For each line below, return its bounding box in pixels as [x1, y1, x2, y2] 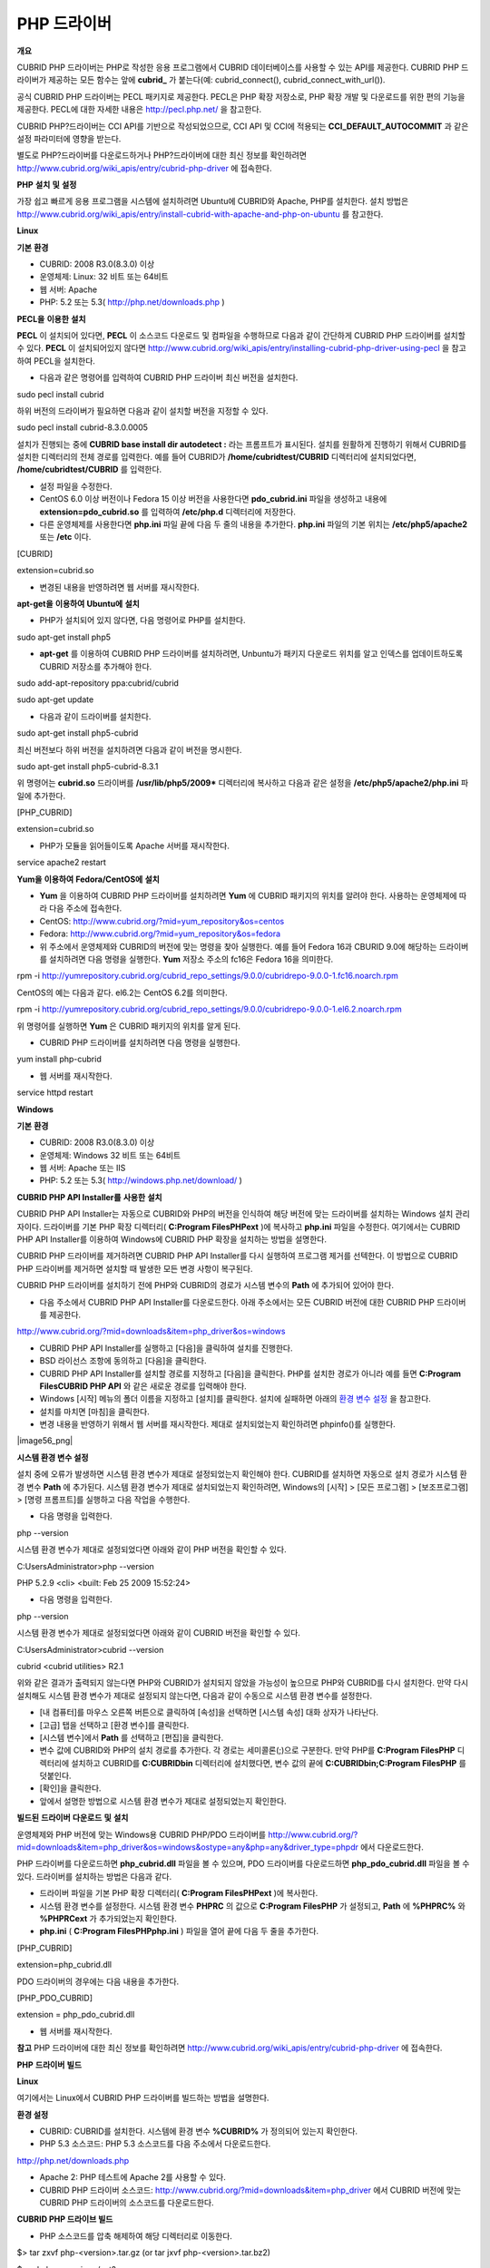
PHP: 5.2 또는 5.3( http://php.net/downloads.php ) [39, 297, 226, 308]
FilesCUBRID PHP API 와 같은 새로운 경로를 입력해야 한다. [39, 1380, 247, 1392]
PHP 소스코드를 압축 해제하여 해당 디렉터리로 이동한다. [39, 2230, 233, 2241]
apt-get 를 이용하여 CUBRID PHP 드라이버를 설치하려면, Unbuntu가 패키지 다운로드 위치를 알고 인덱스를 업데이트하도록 [39, 649, 463, 660]
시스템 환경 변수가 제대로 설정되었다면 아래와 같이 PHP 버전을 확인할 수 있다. [16, 1544, 287, 1555]
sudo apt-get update [16, 694, 94, 705]
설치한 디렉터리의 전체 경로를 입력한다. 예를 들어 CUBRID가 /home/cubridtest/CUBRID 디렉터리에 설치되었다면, [16, 452, 416, 463]
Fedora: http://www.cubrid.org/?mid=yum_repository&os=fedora [39, 928, 281, 939]
